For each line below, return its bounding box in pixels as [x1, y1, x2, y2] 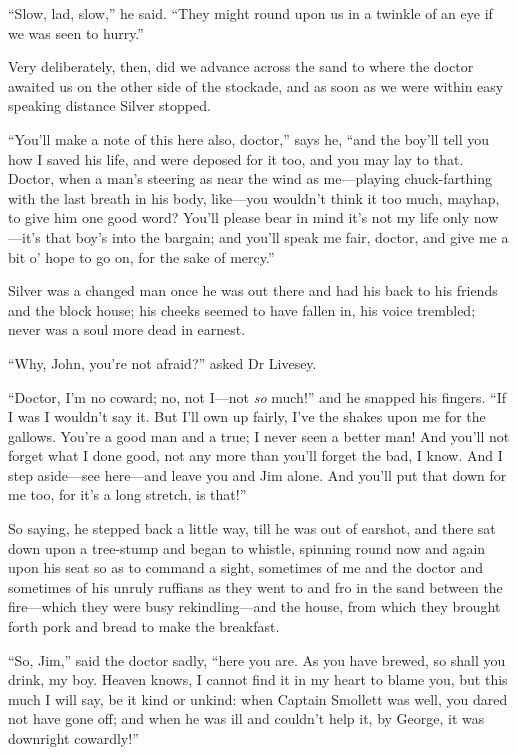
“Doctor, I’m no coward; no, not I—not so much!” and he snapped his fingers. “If [8, 386, 507, 407]
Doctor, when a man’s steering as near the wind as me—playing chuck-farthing [8, 168, 493, 189]
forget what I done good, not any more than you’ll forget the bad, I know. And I [8, 445, 503, 466]
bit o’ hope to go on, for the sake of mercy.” [8, 246, 275, 267]
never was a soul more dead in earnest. [8, 319, 246, 340]
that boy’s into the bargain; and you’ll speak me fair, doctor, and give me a [45, 226, 509, 247]
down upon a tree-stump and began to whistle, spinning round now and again [8, 537, 486, 558]
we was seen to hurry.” [8, 22, 144, 43]
